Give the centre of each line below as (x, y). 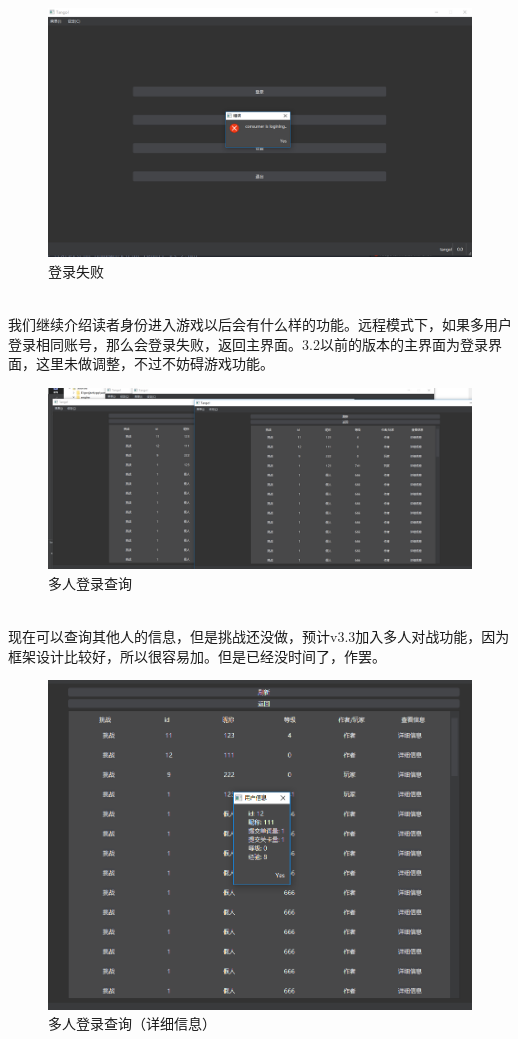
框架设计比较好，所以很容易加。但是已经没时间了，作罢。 (197, 655)
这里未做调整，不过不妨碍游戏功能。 (154, 363)
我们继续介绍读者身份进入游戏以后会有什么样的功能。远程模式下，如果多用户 (260, 324)
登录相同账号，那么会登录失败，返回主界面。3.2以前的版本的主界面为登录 (248, 343)
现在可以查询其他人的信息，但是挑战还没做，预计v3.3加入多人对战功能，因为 (259, 635)
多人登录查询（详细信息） (132, 1023)
